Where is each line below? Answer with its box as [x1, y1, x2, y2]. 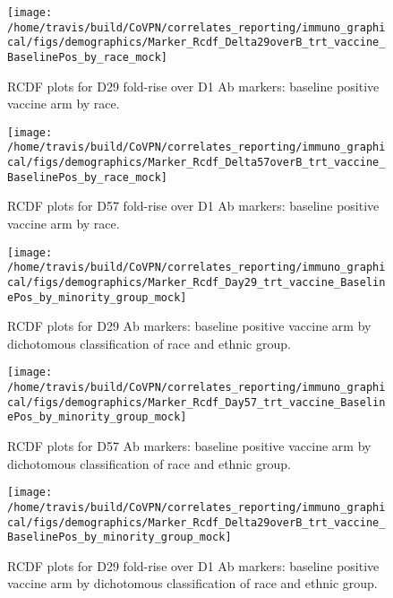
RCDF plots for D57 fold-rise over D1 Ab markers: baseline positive [7, 196, 380, 215]
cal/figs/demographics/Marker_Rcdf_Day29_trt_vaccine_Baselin [7, 275, 386, 289]
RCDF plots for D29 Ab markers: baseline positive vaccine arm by [7, 316, 372, 335]
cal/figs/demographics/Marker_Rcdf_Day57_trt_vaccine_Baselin [7, 395, 386, 409]
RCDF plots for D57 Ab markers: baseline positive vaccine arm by [7, 437, 372, 455]
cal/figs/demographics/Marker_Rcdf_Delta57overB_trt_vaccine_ [7, 156, 386, 169]
